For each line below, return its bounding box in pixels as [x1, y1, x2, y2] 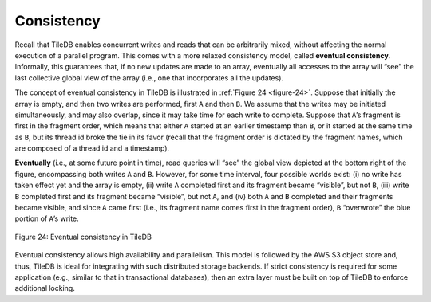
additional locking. [14, 284, 75, 293]
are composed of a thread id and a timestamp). [14, 143, 170, 153]
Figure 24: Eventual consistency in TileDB [14, 232, 152, 241]
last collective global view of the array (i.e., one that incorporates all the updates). [14, 73, 283, 83]
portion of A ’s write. [14, 214, 79, 223]
